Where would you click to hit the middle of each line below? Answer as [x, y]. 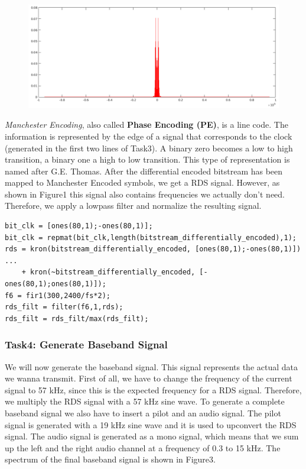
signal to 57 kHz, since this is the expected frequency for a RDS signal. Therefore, [153, 389]
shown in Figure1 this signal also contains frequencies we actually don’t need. [145, 194]
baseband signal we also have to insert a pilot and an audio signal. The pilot [143, 413]
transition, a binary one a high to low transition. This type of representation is [147, 159]
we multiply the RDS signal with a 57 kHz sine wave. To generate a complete [145, 401]
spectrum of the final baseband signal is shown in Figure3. [110, 459]
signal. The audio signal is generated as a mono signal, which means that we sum [152, 436]
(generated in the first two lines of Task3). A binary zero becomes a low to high [149, 148]
